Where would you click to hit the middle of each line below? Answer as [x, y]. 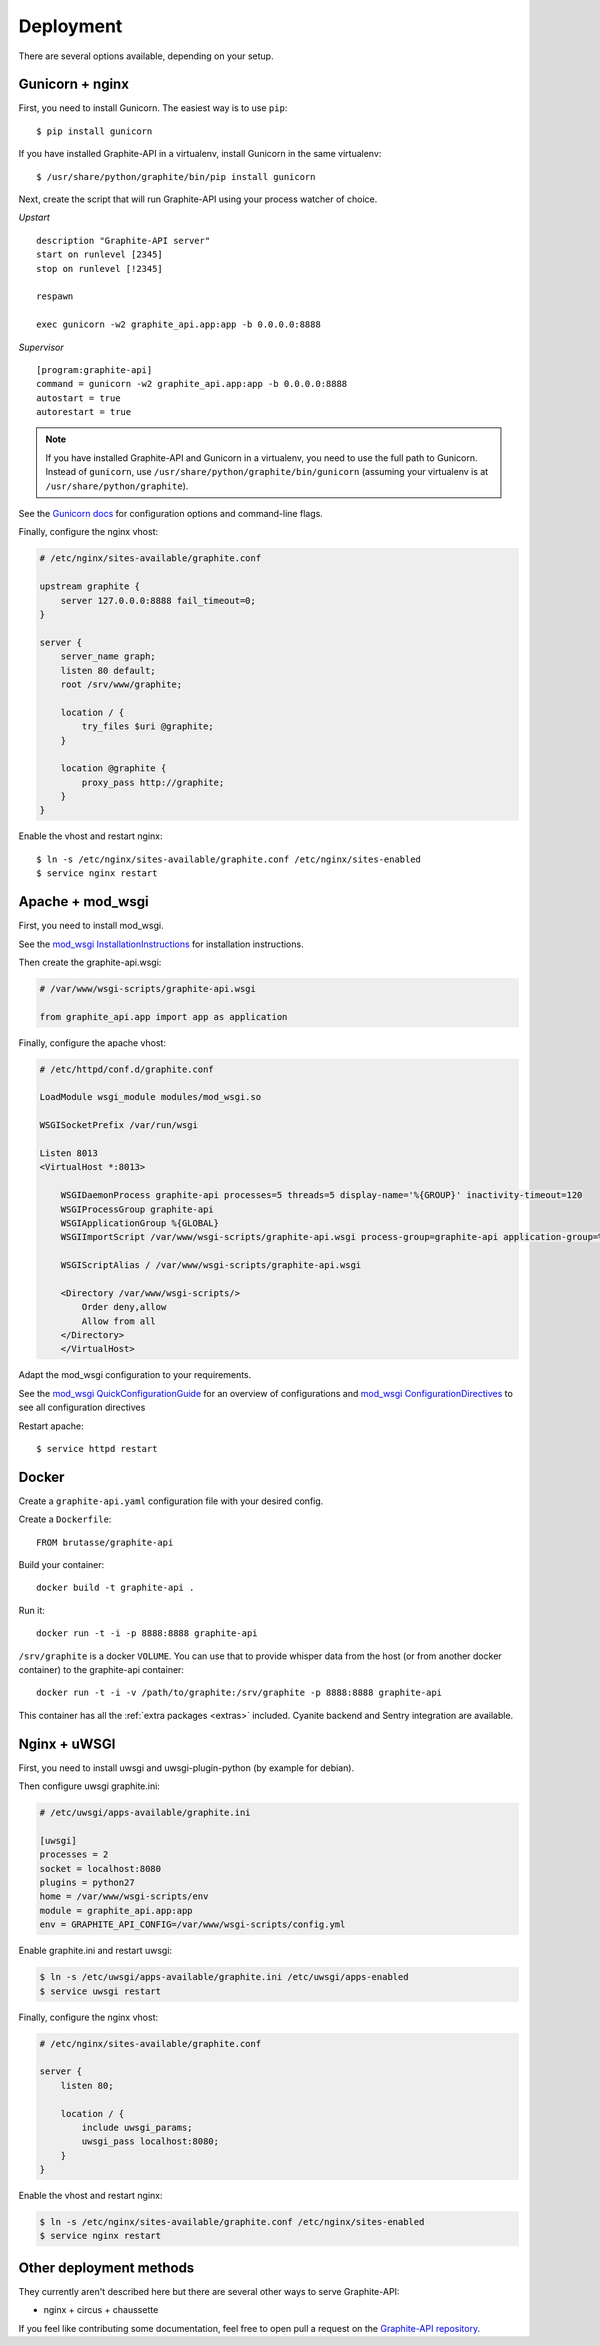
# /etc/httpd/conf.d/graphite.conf [126, 1069]
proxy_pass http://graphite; [153, 782]
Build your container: [61, 1565]
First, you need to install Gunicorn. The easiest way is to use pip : [153, 108]
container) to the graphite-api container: [101, 1670]
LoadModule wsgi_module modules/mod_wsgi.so [150, 1097]
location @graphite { [113, 768]
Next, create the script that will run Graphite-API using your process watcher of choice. [198, 199]
